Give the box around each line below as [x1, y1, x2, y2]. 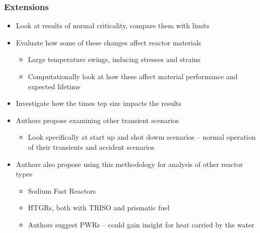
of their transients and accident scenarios [28, 141, 155, 152]
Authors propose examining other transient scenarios [16, 114, 179, 125]
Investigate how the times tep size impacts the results [16, 98, 182, 108]
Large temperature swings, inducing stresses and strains [28, 54, 201, 65]
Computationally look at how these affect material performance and [28, 71, 238, 81]
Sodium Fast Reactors [28, 185, 96, 196]
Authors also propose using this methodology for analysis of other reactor [16, 158, 243, 169]
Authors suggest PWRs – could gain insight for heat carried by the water [28, 219, 254, 229]
